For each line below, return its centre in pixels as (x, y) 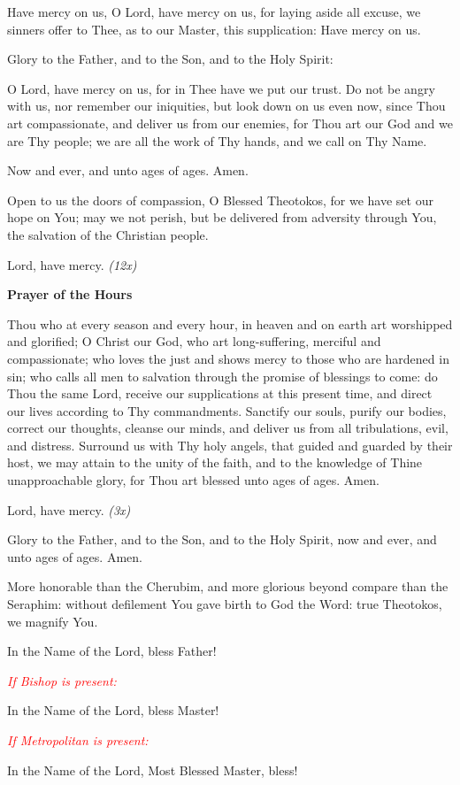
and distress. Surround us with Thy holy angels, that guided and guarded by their (230, 445)
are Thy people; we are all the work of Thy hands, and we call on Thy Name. (217, 140)
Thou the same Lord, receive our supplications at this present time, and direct (220, 393)
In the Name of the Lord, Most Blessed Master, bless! (153, 770)
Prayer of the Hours (70, 294)
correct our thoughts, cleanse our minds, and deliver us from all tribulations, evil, (228, 428)
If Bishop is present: (62, 680)
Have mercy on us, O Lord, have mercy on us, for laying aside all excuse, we (214, 12)
